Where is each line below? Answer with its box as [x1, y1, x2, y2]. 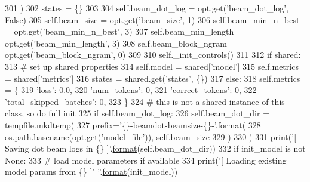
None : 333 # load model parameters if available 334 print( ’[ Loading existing [5, 153, 287, 166]
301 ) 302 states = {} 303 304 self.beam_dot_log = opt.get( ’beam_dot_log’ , [5, 2, 289, 14]
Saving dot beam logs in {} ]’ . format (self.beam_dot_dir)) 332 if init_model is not [5, 142, 306, 155]
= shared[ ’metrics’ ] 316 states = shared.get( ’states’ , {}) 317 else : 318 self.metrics [5, 72, 300, 84]
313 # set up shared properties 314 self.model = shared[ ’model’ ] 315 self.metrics [5, 60, 299, 72]
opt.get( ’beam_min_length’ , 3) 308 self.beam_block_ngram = [5, 36, 237, 49]
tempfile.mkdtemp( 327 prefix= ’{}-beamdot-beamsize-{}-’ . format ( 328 [5, 118, 261, 131]
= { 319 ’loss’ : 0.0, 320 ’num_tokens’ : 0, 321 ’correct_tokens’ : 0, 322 [5, 84, 257, 96]
